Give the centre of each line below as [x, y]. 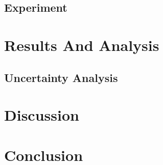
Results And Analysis [82, 45]
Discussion [42, 115]
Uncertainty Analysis [61, 77]
